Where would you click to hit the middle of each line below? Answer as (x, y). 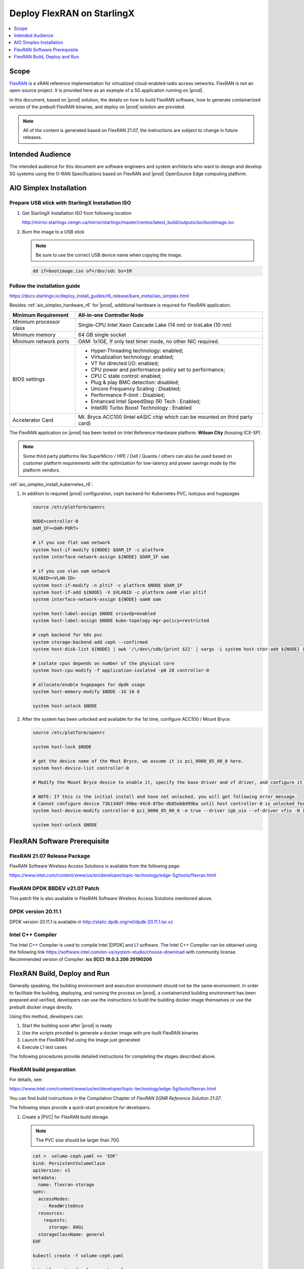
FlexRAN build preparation (43, 1070)
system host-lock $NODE (62, 747)
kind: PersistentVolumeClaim (69, 1163)
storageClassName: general (72, 1234)
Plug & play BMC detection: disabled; (135, 382)
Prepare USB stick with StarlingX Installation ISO (70, 203)
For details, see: (26, 1080)
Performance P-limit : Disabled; (128, 395)
